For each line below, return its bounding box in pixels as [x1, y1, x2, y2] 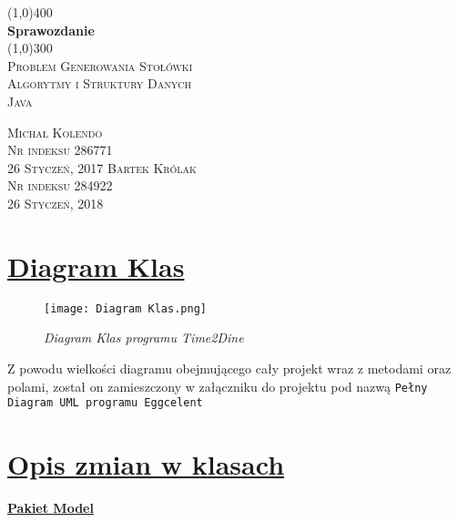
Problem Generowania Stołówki [7, 56, 193, 75]
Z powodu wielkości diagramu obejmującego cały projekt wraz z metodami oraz [7, 358, 452, 377]
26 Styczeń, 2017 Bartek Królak [7, 158, 197, 177]
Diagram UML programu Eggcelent [7, 396, 203, 410]
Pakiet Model [7, 497, 94, 517]
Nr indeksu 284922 [7, 176, 113, 195]
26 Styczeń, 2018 [7, 193, 104, 212]
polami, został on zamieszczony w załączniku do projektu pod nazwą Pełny [7, 376, 428, 395]
